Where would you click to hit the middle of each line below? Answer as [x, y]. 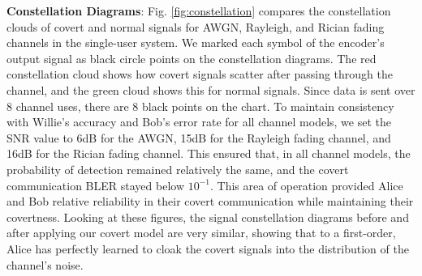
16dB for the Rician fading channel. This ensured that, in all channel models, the [209, 153]
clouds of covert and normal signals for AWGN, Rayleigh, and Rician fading [196, 26]
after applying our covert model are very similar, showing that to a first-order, [201, 233]
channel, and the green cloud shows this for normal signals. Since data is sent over [211, 89]
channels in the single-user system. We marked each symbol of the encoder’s [196, 42]
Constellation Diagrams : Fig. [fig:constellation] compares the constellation [199, 11]
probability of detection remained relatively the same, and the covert [178, 169]
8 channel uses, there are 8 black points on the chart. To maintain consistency [200, 106]
